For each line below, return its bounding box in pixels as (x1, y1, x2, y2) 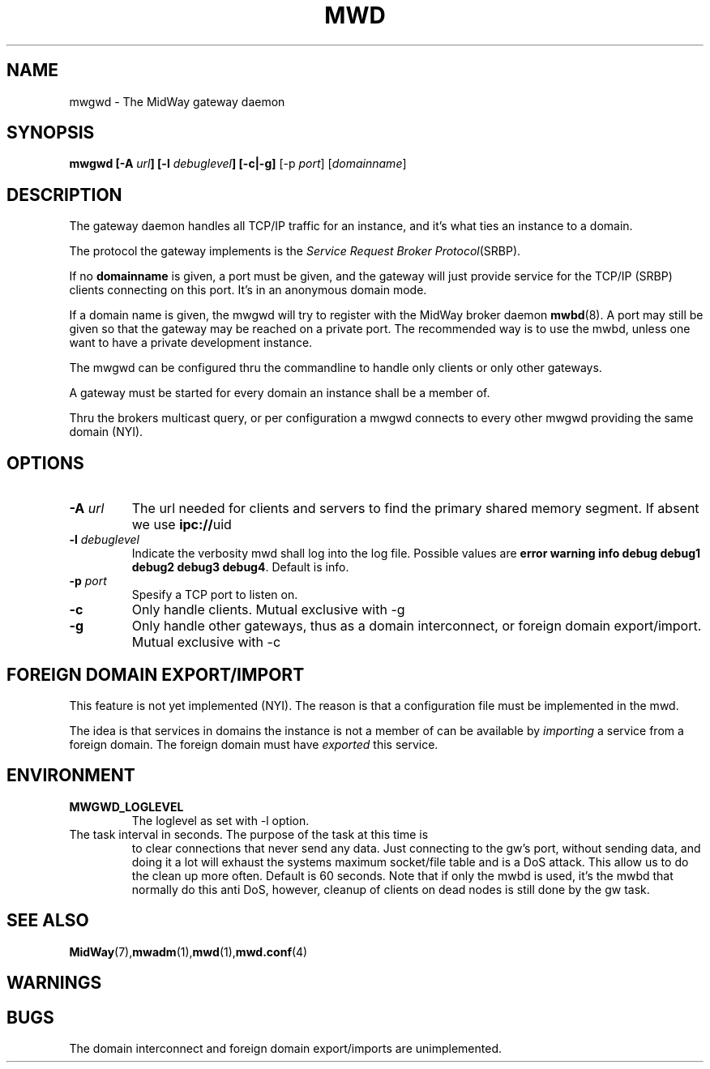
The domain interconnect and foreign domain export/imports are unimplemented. (69, 1041, 502, 1055)
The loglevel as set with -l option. (131, 813, 310, 827)
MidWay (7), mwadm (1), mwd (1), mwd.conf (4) (69, 944, 308, 959)
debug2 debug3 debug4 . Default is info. (131, 560, 349, 575)
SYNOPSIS (6, 122, 95, 143)
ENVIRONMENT (6, 765, 135, 786)
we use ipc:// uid (131, 516, 232, 533)
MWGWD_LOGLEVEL (69, 799, 184, 814)
